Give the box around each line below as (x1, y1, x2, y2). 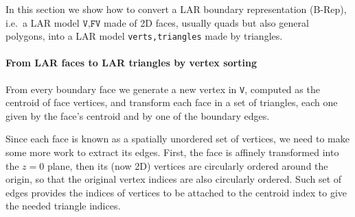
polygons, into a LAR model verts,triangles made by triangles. (5, 29, 283, 43)
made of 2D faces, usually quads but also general (104, 15, 309, 29)
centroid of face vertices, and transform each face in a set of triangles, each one (5, 95, 338, 110)
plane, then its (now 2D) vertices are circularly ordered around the (47, 158, 328, 173)
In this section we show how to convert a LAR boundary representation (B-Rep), (5, 2, 347, 16)
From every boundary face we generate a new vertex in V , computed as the (5, 81, 320, 96)
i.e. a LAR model (5, 15, 80, 29)
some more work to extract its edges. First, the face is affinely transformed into (5, 145, 339, 159)
